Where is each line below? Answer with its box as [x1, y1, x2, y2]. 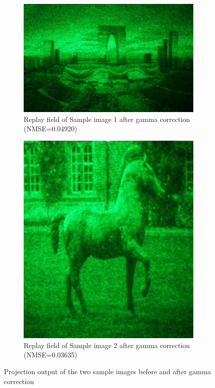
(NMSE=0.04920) [24, 123, 77, 134]
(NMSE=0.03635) [24, 349, 77, 360]
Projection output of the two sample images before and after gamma [4, 366, 211, 377]
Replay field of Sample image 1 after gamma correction [24, 114, 190, 124]
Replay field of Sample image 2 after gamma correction [24, 340, 190, 350]
